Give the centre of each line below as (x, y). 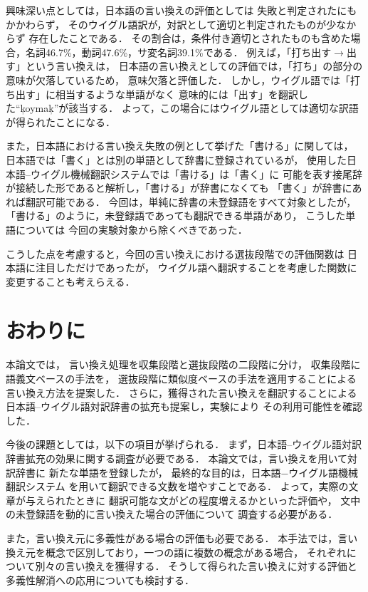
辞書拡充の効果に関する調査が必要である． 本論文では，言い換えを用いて (177, 458)
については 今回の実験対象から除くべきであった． (131, 229)
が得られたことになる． (61, 121)
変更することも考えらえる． (70, 281)
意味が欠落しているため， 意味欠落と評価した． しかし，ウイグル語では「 (178, 79)
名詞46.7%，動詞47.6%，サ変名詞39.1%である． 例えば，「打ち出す (178, 52)
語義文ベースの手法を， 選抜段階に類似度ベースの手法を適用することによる (181, 378)
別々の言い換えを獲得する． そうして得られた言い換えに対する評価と (196, 566)
